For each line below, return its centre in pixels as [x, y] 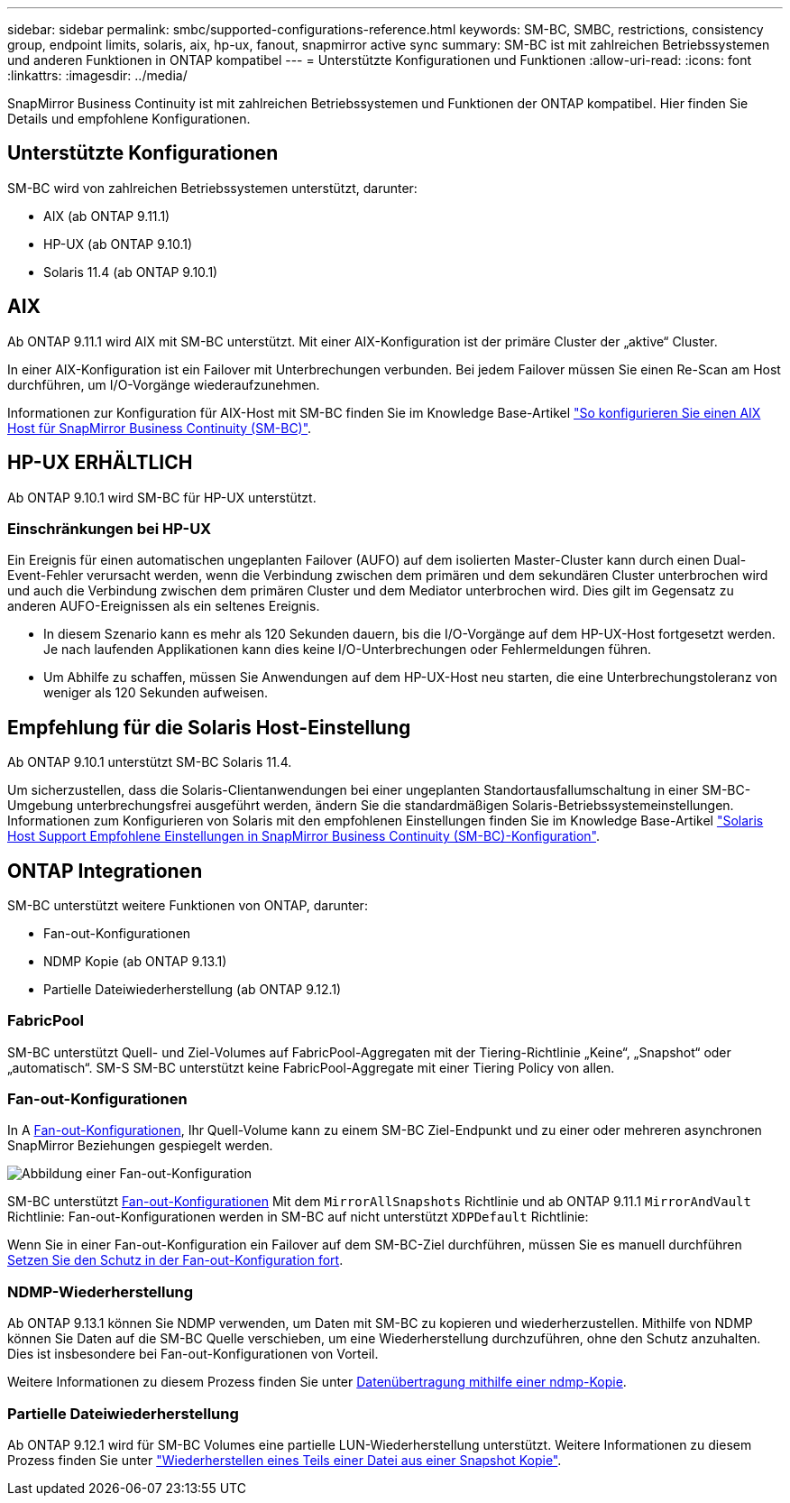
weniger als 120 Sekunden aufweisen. [156, 693]
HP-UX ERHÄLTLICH [100, 463]
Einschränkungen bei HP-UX [110, 528]
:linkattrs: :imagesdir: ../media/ [97, 75]
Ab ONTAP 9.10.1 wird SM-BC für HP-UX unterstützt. [162, 497]
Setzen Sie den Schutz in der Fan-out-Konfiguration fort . [175, 1260]
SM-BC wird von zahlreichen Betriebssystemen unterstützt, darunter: [212, 188]
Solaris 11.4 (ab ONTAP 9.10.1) [131, 272]
